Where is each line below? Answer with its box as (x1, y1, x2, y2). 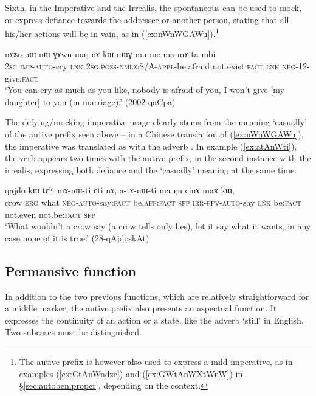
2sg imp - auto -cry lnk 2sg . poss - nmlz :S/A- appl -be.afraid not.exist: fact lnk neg (5, 60, 296, 72)
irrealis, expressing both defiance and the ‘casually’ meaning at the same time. (5, 163, 297, 176)
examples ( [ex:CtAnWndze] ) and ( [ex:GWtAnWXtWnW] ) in (19, 367, 243, 380)
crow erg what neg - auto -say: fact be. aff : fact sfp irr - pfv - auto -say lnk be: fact (5, 195, 301, 208)
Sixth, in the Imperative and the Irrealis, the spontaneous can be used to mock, (5, 1, 302, 13)
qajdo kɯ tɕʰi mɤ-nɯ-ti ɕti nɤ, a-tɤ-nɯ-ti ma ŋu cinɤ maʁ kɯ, (5, 184, 235, 196)
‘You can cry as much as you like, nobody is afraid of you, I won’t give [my (5, 83, 284, 96)
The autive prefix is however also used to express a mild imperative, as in (19, 355, 293, 367)
